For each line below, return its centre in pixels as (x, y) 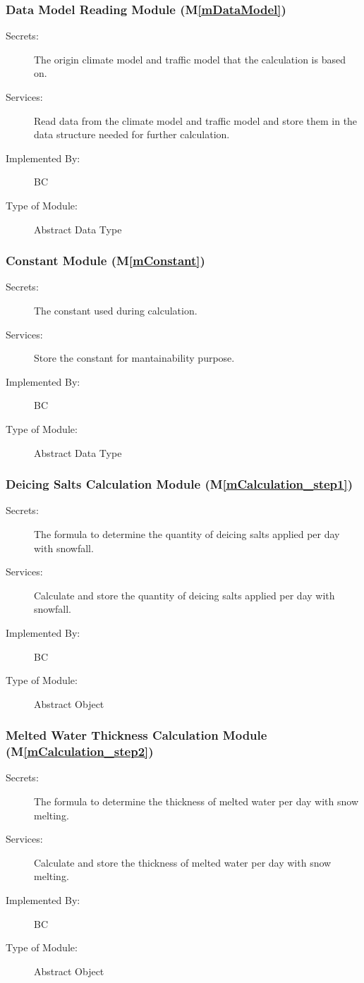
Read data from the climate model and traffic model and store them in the (196, 120)
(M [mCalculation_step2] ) (80, 751)
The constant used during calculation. (116, 310)
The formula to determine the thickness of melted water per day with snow (196, 801)
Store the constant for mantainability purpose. (134, 358)
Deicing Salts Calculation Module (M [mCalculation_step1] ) (179, 484)
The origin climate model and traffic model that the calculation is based (190, 59)
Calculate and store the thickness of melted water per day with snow (183, 862)
